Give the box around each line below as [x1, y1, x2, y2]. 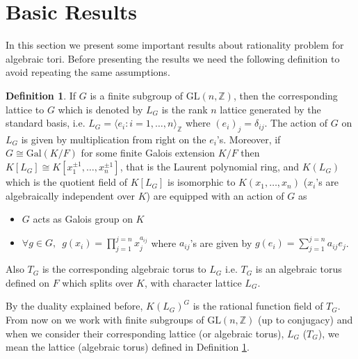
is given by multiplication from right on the [21, 131, 206, 146]
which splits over [62, 275, 133, 289]
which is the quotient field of [6, 175, 128, 189]
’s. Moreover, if [216, 131, 281, 146]
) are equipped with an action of [146, 188, 284, 202]
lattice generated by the [220, 102, 321, 116]
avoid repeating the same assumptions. [6, 65, 170, 79]
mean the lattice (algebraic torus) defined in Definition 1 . [6, 340, 250, 354]
